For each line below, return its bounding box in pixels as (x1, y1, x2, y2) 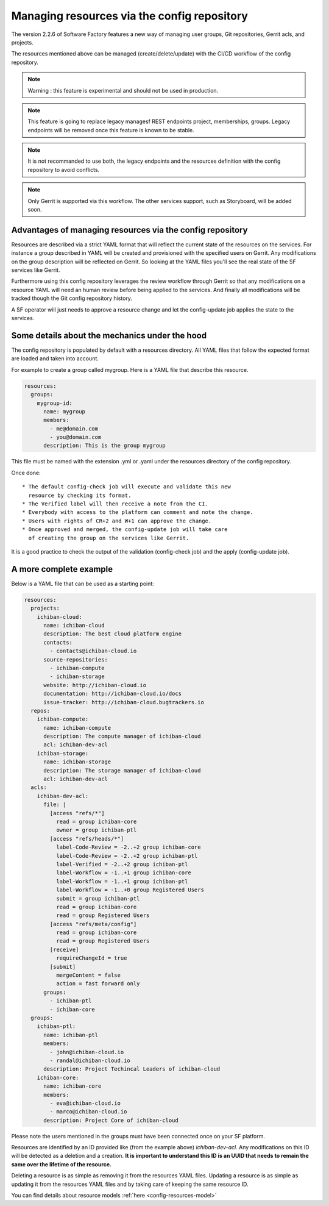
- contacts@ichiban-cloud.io (49, 648, 137, 655)
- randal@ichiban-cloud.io (49, 1057, 130, 1064)
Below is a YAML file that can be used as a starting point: (11, 580, 155, 587)
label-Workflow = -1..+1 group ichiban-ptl (55, 878, 188, 885)
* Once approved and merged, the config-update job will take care (22, 526, 228, 533)
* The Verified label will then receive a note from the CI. (22, 501, 208, 507)
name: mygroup (43, 408, 85, 415)
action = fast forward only (55, 980, 140, 987)
